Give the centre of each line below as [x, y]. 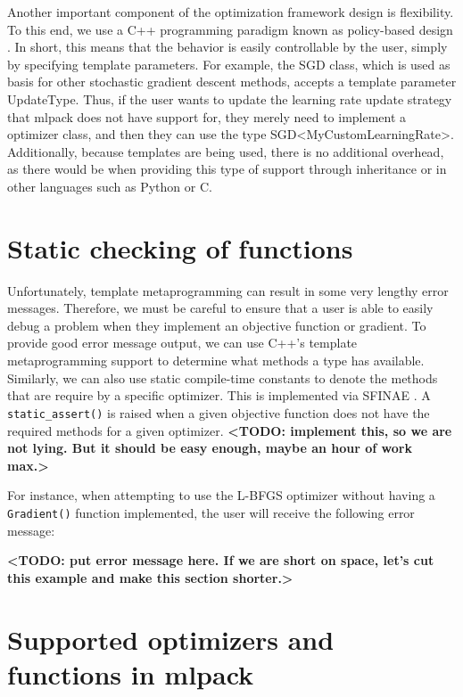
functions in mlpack [131, 673]
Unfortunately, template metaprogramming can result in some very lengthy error [228, 290]
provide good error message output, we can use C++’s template [182, 343]
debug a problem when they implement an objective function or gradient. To [217, 325]
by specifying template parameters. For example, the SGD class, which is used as [229, 64]
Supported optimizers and [171, 639]
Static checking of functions [180, 247]
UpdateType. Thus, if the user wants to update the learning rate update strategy [230, 98]
